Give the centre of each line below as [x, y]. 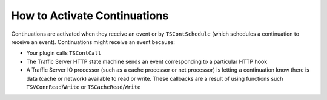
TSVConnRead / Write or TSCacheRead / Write [84, 87]
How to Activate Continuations [90, 16]
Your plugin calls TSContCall [64, 53]
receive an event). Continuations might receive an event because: [93, 42]
